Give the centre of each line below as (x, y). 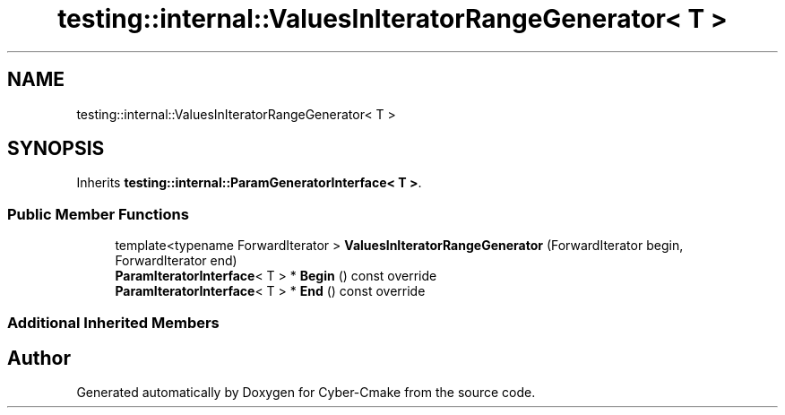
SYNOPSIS (56, 149)
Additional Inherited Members (113, 322)
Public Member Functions (98, 214)
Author (39, 358)
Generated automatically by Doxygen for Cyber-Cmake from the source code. (306, 393)
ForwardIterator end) (176, 261)
